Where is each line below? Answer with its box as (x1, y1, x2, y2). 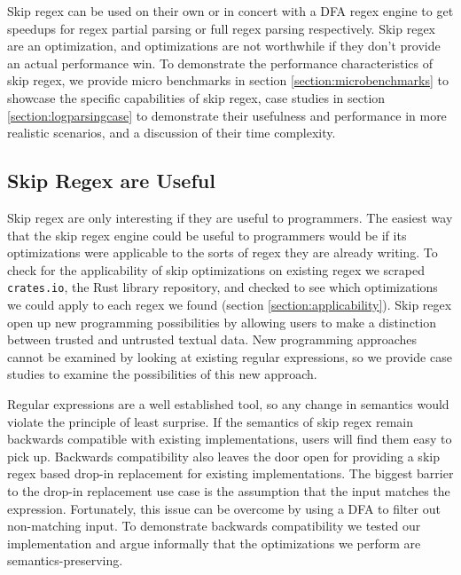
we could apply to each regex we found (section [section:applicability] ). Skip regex (7, 295, 452, 313)
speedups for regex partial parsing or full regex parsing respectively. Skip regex (7, 19, 435, 37)
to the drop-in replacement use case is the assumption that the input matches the (7, 481, 450, 500)
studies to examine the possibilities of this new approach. (7, 365, 317, 383)
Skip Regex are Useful (7, 167, 215, 194)
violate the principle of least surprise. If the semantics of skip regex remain (7, 412, 413, 430)
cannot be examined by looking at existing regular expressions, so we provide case (7, 347, 452, 366)
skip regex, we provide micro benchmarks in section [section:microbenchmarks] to (7, 71, 449, 90)
